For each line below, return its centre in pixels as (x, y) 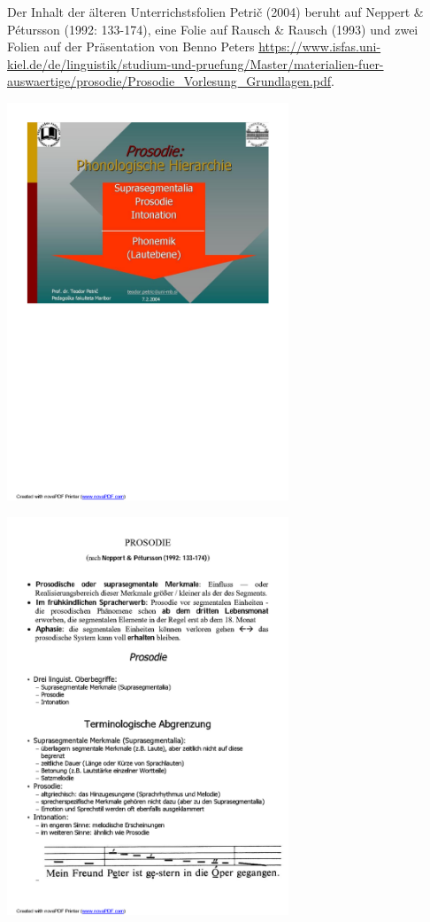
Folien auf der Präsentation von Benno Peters (131, 46)
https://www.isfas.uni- (320, 46)
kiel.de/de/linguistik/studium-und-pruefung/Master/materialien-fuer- (196, 63)
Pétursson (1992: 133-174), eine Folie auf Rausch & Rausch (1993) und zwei (213, 29)
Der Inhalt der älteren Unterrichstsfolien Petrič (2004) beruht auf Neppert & (215, 12)
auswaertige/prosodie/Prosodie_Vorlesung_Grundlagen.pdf (169, 81)
